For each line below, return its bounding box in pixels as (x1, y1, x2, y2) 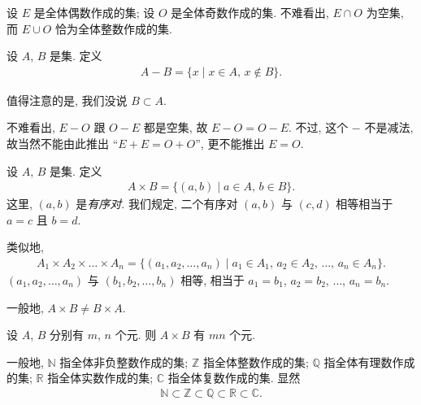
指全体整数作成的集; (202, 353, 309, 370)
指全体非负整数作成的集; (59, 353, 189, 370)
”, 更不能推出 (195, 135, 265, 151)
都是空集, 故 (143, 119, 208, 136)
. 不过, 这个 (289, 119, 349, 136)
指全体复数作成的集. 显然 (167, 369, 301, 386)
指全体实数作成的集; (47, 369, 154, 386)
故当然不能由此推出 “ (7, 135, 119, 151)
